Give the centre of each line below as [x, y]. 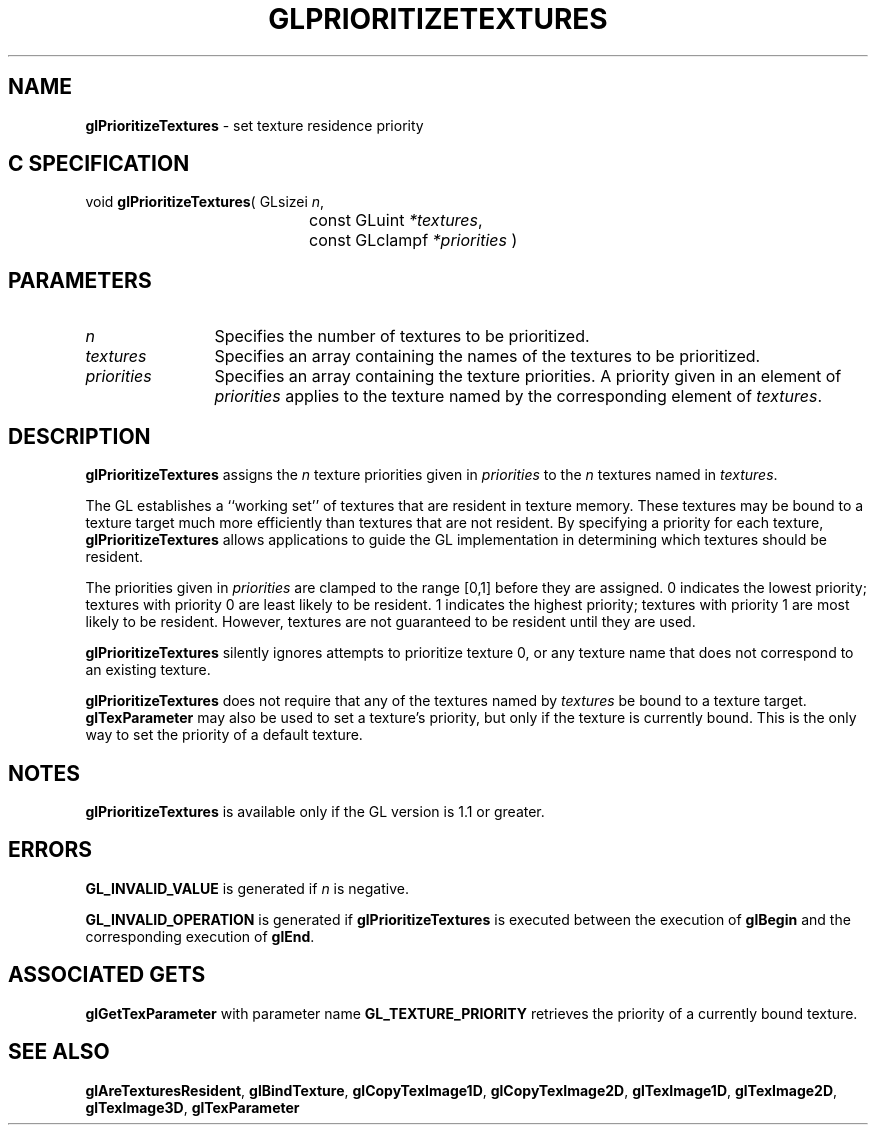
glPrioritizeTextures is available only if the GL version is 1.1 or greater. [315, 811]
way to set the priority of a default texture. [224, 735]
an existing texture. [148, 670]
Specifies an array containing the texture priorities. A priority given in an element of [528, 376]
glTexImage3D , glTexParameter [192, 1107]
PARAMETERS [80, 280]
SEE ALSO [59, 1052]
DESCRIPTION [79, 436]
